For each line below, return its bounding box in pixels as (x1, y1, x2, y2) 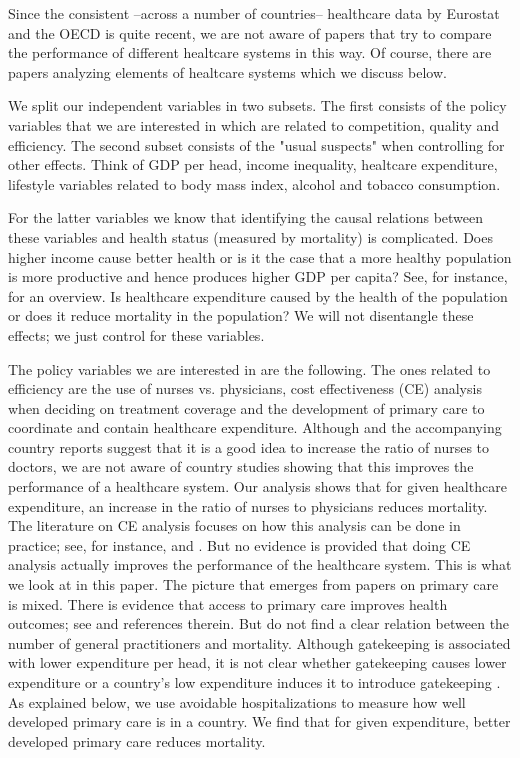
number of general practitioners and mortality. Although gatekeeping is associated (8, 632, 511, 653)
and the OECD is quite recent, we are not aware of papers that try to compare (8, 22, 492, 43)
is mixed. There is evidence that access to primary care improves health (8, 593, 448, 614)
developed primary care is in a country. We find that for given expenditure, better (8, 711, 511, 732)
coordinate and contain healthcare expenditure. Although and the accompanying (8, 417, 502, 438)
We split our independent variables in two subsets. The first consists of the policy (8, 95, 507, 116)
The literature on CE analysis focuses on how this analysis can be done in (8, 515, 461, 536)
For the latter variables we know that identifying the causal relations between (8, 207, 484, 228)
